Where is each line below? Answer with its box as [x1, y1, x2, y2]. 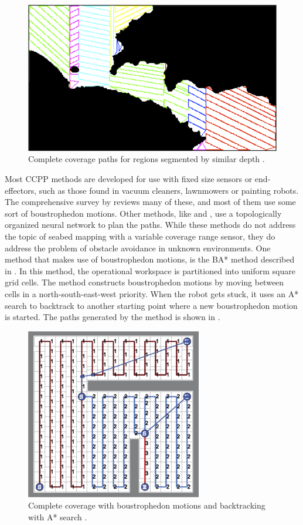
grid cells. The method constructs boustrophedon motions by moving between [5, 276, 284, 288]
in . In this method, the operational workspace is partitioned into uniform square [5, 264, 295, 277]
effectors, [5, 184, 37, 196]
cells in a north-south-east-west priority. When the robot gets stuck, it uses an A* [5, 287, 299, 299]
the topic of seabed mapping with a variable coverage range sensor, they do [5, 230, 275, 243]
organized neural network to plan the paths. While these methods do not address [5, 218, 296, 231]
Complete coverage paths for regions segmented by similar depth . [28, 153, 265, 165]
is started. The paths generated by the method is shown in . [5, 311, 220, 323]
